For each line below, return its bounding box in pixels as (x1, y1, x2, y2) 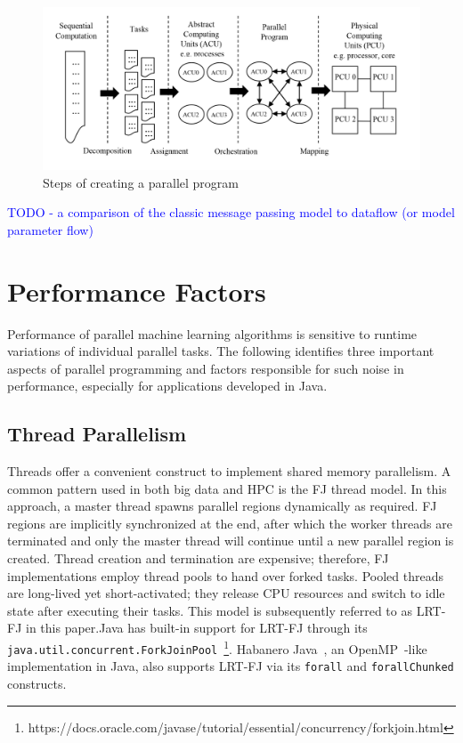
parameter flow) (7, 220, 93, 238)
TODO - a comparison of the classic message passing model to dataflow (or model (7, 203, 455, 222)
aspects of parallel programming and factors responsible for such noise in (7, 359, 404, 377)
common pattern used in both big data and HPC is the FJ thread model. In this (7, 479, 447, 497)
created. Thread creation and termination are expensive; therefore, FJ (7, 549, 389, 568)
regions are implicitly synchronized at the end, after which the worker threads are (7, 513, 452, 532)
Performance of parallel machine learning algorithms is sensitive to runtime (7, 324, 418, 343)
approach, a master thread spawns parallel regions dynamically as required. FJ (7, 497, 437, 515)
